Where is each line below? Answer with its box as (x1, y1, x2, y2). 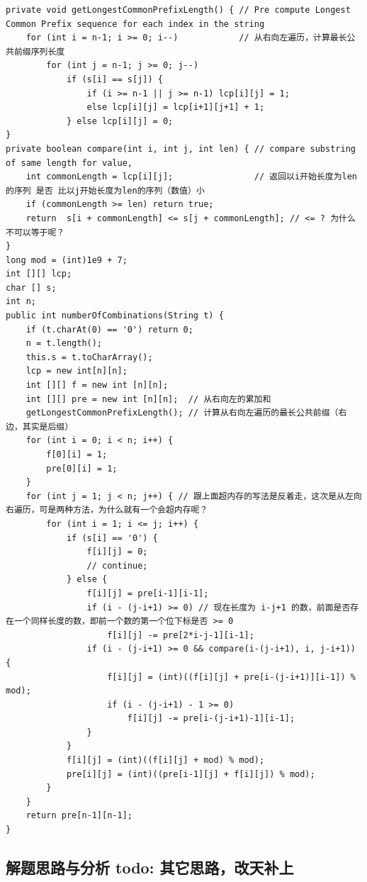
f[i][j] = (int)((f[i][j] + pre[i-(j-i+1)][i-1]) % (107, 671, 356, 682)
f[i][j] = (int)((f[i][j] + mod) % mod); (66, 755, 265, 766)
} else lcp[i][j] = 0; (66, 116, 174, 126)
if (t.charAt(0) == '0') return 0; (26, 324, 193, 335)
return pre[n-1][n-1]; (26, 810, 132, 821)
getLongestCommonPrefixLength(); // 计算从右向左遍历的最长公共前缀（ (26, 408, 339, 418)
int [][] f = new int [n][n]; (26, 380, 169, 391)
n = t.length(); (26, 338, 103, 349)
